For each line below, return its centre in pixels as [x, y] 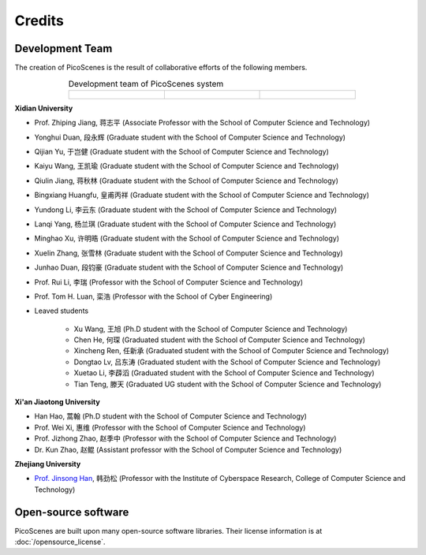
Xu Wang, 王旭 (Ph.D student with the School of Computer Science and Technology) [211, 329]
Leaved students [62, 311]
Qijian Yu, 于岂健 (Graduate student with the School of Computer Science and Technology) [181, 151]
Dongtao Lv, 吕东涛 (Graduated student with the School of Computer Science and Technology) [227, 362]
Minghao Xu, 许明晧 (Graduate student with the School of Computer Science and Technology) [187, 238]
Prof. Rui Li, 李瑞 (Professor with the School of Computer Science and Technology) [169, 282]
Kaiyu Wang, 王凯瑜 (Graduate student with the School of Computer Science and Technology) [187, 166]
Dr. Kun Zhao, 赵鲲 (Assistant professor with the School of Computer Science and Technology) [188, 449]
